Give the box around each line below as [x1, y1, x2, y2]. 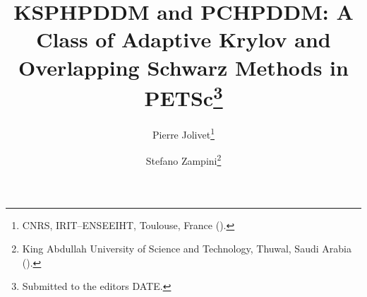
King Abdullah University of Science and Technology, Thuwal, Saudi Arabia [22, 241, 351, 256]
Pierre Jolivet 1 [152, 125, 215, 141]
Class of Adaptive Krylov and [36, 25, 331, 54]
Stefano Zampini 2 [145, 151, 222, 168]
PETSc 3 [144, 80, 223, 112]
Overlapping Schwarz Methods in [18, 52, 349, 81]
